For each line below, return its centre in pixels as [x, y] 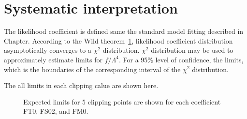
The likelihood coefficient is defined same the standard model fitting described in [124, 31]
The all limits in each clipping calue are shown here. [81, 85]
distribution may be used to [192, 50]
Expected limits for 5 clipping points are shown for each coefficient [122, 101]
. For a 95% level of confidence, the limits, [181, 59]
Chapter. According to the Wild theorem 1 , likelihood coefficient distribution [118, 40]
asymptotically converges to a [48, 50]
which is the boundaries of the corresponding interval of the [92, 69]
